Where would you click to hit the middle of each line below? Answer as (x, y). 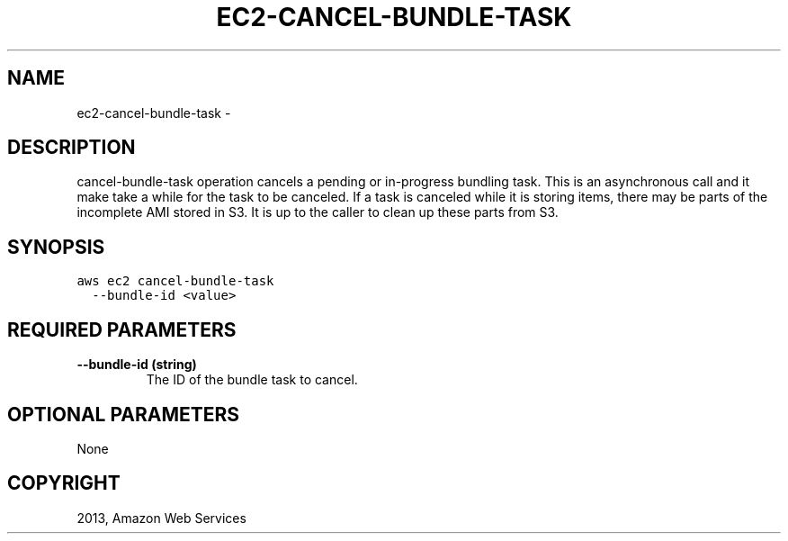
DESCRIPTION (72, 148)
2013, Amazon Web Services (161, 518)
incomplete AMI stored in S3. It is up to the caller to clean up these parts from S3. (318, 212)
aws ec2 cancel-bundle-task (175, 281)
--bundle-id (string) (137, 365)
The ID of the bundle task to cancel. (252, 380)
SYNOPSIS (56, 247)
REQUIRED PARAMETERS (122, 329)
